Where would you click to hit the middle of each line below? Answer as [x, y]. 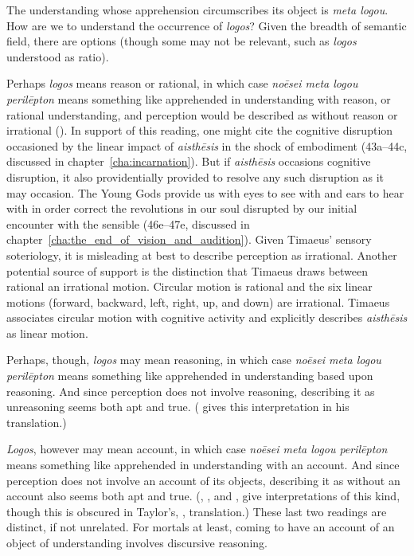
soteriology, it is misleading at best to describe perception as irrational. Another [202, 255]
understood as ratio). [58, 56]
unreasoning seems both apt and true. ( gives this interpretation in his [178, 407]
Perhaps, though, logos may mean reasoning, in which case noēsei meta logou [194, 360]
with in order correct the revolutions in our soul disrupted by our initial [182, 208]
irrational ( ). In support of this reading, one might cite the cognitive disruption [200, 130]
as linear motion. [47, 333]
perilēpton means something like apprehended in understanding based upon [190, 376]
